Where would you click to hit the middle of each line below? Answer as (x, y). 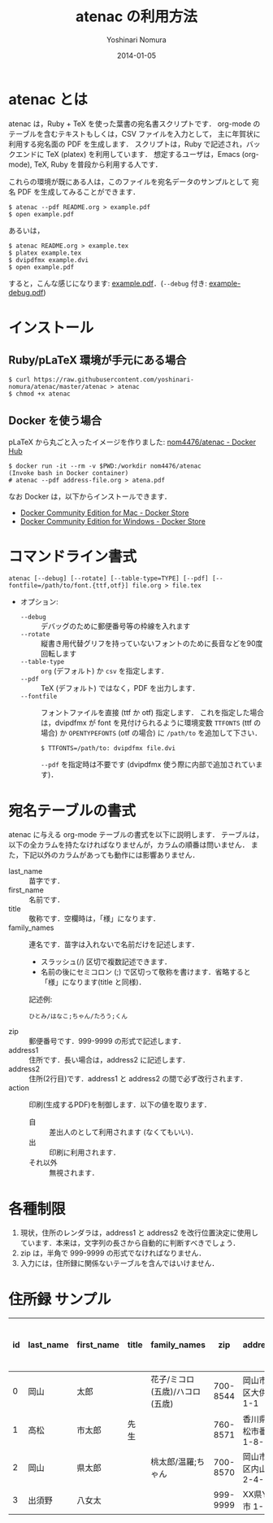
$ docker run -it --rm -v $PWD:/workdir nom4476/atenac (105, 466)
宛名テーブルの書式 (72, 811)
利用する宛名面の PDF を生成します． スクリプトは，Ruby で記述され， (127, 144)
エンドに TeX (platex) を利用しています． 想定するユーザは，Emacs (128, 154)
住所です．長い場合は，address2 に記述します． (109, 1060)
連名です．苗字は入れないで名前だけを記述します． (114, 945)
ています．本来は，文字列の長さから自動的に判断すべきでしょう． (130, 1243)
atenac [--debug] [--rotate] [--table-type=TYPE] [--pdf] (108, 578)
